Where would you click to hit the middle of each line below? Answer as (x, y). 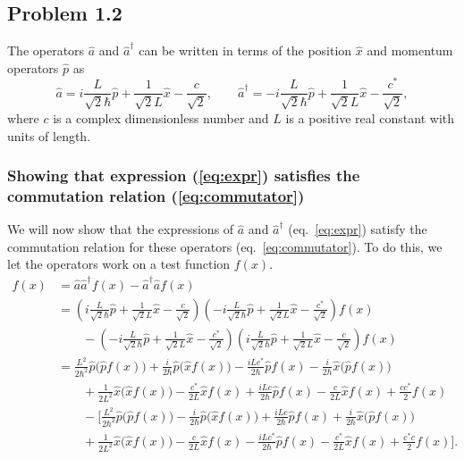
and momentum (410, 50)
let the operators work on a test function (119, 264)
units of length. (49, 135)
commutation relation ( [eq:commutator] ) (156, 195)
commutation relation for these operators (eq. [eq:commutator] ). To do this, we (225, 246)
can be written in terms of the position (245, 50)
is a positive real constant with (370, 117)
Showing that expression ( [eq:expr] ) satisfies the (184, 175)
